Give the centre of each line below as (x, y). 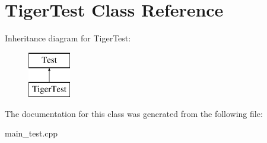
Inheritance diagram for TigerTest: (68, 38)
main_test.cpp (31, 133)
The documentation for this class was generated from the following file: (134, 113)
